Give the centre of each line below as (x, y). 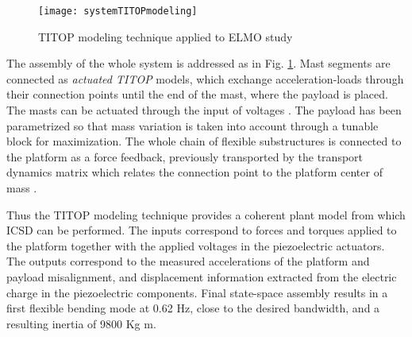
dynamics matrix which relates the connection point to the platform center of (194, 172)
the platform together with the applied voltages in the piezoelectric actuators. (196, 245)
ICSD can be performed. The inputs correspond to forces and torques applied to (202, 230)
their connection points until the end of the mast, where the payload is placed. (197, 94)
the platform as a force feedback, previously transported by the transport (185, 156)
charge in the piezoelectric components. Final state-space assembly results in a (197, 292)
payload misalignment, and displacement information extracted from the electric (202, 276)
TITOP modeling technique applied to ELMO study (166, 36)
